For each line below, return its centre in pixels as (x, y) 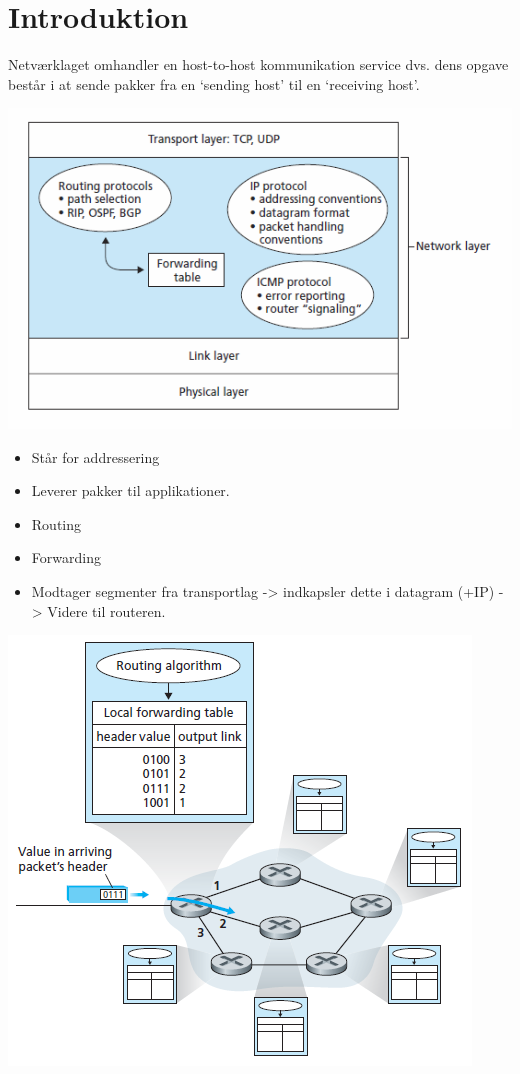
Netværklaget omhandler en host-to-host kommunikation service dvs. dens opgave (258, 64)
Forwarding (66, 557)
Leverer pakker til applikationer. (130, 490)
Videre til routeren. (106, 610)
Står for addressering (95, 456)
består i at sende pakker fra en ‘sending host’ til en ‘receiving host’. (214, 83)
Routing (56, 523)
